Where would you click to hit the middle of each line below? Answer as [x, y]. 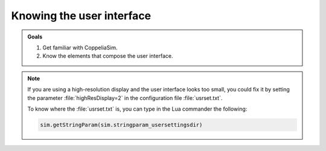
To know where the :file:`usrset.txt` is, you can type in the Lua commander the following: [137, 109]
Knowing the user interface [81, 16]
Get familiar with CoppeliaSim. [80, 48]
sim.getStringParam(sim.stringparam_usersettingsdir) [121, 125]
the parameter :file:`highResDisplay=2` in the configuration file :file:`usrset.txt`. [125, 98]
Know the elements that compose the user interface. [108, 56]
